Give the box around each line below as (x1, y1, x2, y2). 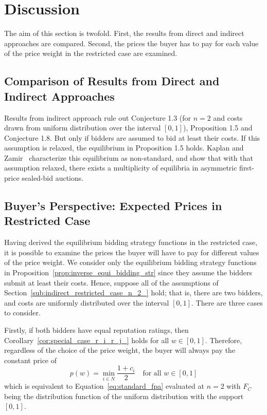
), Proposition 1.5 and (183, 122, 253, 133)
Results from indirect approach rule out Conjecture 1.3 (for (4, 112, 191, 123)
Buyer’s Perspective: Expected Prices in (4, 198, 222, 214)
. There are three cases (191, 297, 263, 308)
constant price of (4, 354, 57, 365)
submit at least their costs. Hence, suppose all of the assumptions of (4, 277, 219, 288)
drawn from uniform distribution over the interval (4, 122, 161, 133)
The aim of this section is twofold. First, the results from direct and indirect (4, 28, 244, 39)
